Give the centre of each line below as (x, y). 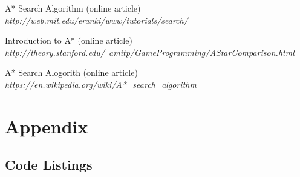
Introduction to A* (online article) (69, 40)
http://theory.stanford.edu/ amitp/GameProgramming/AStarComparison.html (150, 52)
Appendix (47, 126)
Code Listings (49, 165)
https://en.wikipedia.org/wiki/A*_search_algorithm (101, 84)
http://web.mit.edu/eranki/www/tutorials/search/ (96, 20)
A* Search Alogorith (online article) (71, 72)
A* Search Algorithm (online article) (73, 8)
